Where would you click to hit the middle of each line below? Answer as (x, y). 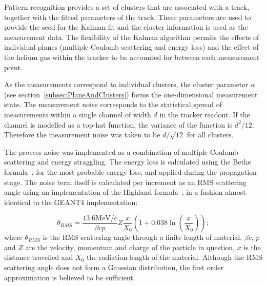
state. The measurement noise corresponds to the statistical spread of (113, 104)
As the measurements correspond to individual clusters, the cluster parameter (126, 84)
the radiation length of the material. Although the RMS (174, 257)
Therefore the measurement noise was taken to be (82, 135)
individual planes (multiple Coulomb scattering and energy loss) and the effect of (131, 47)
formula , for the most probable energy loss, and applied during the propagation (130, 171)
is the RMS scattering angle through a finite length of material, (142, 237)
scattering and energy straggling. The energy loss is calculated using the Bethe (128, 162)
